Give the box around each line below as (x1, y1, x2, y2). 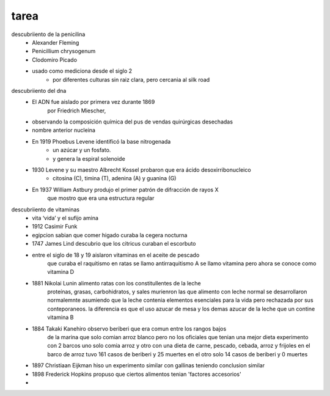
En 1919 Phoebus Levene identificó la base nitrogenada (32, 137, 171, 145)
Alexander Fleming (32, 38, 79, 46)
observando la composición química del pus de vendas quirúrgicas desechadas (32, 118, 233, 125)
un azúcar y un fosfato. (53, 147, 111, 154)
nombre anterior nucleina (32, 127, 96, 134)
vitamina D (47, 268, 75, 276)
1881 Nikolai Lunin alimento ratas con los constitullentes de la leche (32, 279, 201, 287)
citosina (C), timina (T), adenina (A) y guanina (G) (53, 175, 177, 182)
